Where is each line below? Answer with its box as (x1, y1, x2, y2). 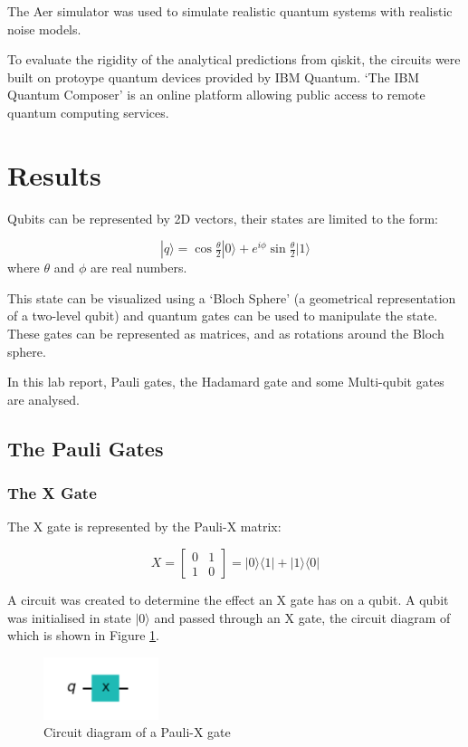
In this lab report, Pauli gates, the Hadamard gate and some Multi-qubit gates (7, 372, 444, 391)
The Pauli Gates (7, 434, 164, 462)
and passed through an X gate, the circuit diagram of (154, 608, 451, 627)
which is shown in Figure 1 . (7, 626, 160, 645)
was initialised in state (7, 608, 131, 627)
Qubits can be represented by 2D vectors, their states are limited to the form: (7, 208, 438, 227)
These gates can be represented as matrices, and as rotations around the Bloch (7, 324, 444, 343)
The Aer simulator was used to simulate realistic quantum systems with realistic (7, 2, 453, 20)
